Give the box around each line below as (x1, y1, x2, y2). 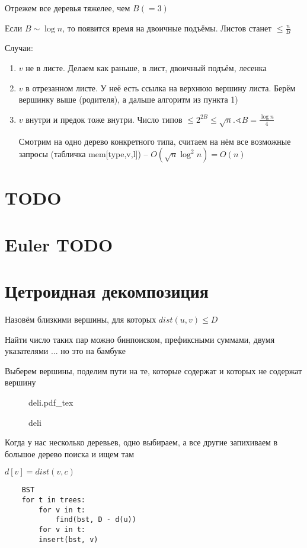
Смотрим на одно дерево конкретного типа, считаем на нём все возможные (18, 135, 291, 147)
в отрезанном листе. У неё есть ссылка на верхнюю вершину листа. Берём (25, 81, 296, 94)
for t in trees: (21, 496, 86, 505)
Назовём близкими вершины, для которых (5, 313, 156, 326)
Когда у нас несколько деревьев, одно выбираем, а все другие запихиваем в (5, 436, 278, 448)
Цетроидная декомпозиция (5, 279, 209, 303)
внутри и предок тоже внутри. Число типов (25, 113, 183, 125)
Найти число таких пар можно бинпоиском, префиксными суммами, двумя (5, 333, 275, 345)
